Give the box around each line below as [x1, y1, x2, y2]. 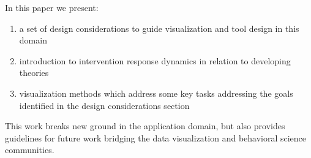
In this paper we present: [5, 1, 99, 13]
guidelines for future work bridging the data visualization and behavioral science [5, 131, 307, 144]
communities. [5, 143, 54, 156]
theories [19, 66, 49, 79]
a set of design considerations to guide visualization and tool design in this [19, 21, 299, 34]
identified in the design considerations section [19, 99, 190, 111]
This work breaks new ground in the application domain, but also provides [5, 119, 285, 132]
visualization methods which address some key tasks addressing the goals [19, 86, 293, 99]
